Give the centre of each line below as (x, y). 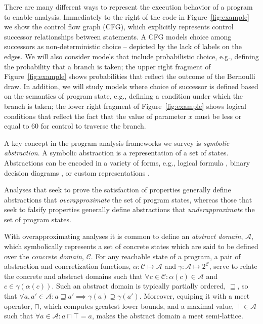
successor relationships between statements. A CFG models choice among (118, 36)
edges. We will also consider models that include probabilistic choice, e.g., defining (131, 56)
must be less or (218, 116)
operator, (18, 306)
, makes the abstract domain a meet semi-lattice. (167, 316)
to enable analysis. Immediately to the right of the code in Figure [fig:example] (127, 16)
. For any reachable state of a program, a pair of (166, 256)
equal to (17, 126)
